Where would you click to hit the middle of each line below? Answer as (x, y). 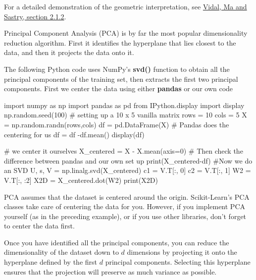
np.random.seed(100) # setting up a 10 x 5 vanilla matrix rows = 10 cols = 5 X (126, 115)
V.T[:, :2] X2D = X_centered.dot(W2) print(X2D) (81, 180)
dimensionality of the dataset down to (61, 252)
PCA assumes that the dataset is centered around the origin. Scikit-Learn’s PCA (127, 196)
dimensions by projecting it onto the (182, 252)
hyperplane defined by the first (51, 262)
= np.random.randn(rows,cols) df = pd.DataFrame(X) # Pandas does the (117, 124)
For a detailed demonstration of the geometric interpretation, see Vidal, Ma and (126, 6)
